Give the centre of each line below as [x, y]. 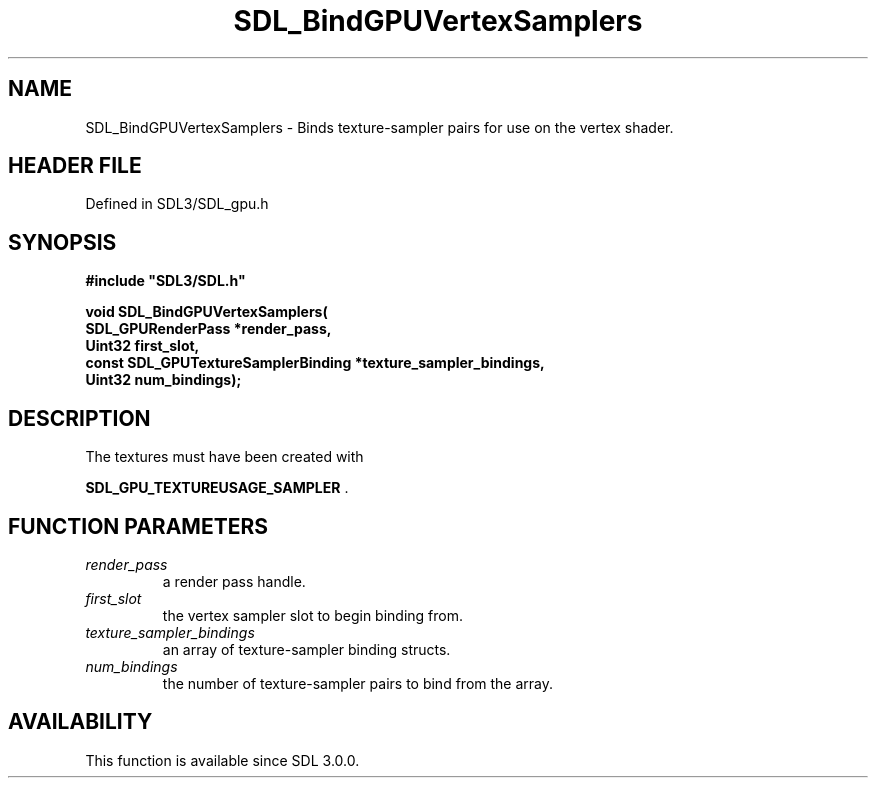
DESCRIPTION [79, 418]
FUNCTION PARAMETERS [138, 526]
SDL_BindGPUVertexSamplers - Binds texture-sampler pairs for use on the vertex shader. [379, 127]
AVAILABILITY [80, 722]
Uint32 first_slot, [142, 346]
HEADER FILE [75, 166]
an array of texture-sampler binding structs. [306, 649]
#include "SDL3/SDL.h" [165, 281]
